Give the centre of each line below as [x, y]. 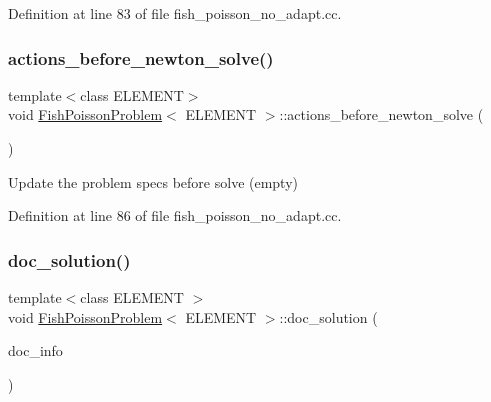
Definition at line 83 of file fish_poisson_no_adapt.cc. [175, 13]
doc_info [35, 350]
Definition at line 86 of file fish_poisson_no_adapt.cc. [175, 215]
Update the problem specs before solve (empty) [153, 181]
